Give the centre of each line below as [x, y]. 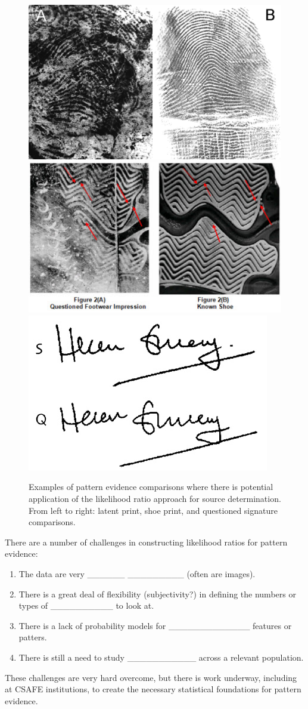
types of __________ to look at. [86, 605]
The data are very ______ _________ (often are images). [137, 573]
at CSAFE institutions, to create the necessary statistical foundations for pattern [153, 689]
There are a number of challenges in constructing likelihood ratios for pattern [146, 542]
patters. [33, 637]
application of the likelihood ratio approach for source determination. [155, 498]
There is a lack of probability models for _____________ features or [155, 625]
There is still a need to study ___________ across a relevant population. [161, 657]
